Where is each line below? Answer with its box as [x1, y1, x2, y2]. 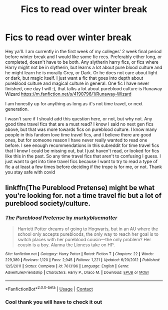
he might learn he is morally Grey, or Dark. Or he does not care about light [5, 69, 157, 76]
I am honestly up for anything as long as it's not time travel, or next [5, 100, 143, 106]
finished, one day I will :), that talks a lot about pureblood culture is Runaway [5, 85, 162, 91]
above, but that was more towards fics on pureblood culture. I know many [5, 126, 157, 132]
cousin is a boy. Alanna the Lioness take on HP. [17, 242, 115, 248]
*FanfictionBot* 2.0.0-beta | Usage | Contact [5, 285, 93, 292]
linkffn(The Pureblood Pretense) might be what [5, 184, 155, 192]
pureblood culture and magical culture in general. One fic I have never [5, 80, 149, 86]
